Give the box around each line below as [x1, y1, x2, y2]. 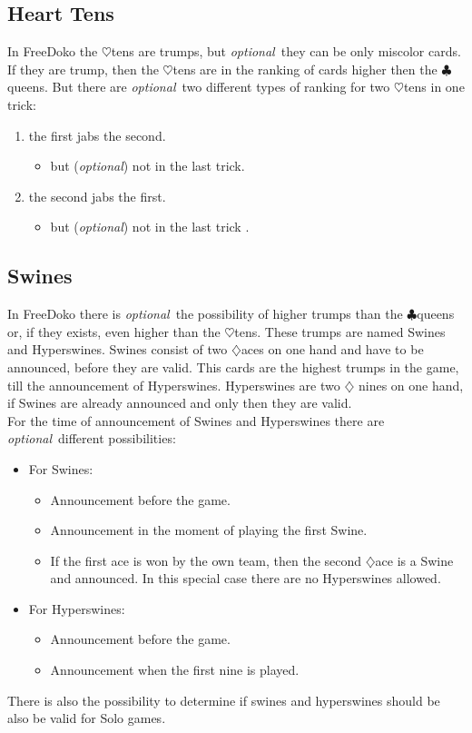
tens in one [403, 77, 465, 96]
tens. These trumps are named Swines [234, 322, 446, 341]
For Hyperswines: [28, 599, 125, 618]
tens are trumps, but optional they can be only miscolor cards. [111, 42, 461, 61]
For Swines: [28, 459, 93, 478]
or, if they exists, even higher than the [7, 322, 221, 341]
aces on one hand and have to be [241, 340, 424, 359]
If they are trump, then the [7, 59, 159, 78]
